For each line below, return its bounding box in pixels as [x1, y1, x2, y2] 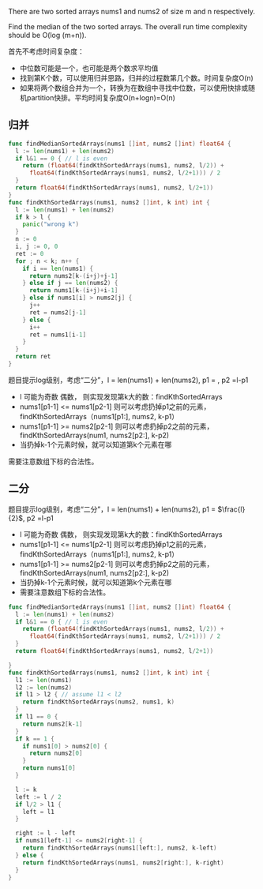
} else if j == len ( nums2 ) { [22, 279, 118, 287]
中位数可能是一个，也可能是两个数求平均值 [19, 63, 159, 73]
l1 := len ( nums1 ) [15, 676, 73, 684]
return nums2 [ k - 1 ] [22, 720, 83, 728]
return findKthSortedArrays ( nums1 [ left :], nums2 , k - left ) [22, 844, 217, 852]
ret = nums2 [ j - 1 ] [28, 308, 87, 317]
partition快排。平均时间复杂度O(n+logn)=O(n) [26, 93, 176, 102]
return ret [15, 353, 51, 361]
